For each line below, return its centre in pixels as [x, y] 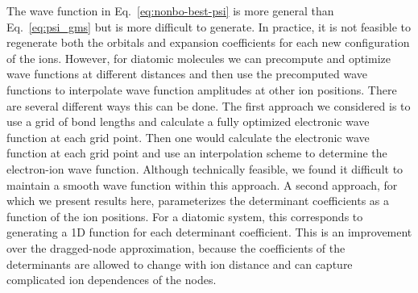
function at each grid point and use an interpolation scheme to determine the [197, 153]
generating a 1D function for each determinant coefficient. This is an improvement [209, 232]
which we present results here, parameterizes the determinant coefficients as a [198, 201]
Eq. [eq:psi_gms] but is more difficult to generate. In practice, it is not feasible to [209, 26]
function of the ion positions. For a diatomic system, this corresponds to [185, 216]
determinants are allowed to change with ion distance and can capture [180, 264]
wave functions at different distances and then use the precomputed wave [187, 74]
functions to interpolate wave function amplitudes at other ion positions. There [202, 89]
